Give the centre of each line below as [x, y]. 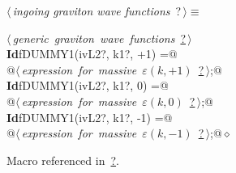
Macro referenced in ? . [63, 160]
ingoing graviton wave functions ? [97, 11]
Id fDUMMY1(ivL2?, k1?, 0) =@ [88, 85]
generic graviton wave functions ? [99, 38]
